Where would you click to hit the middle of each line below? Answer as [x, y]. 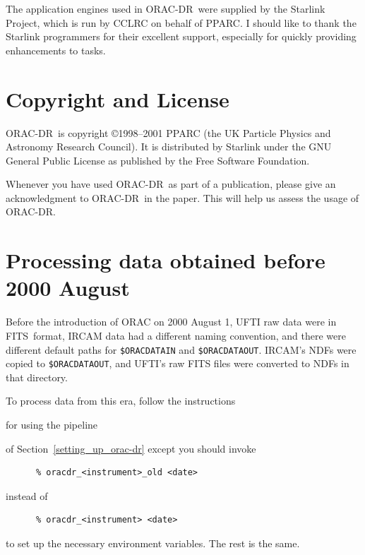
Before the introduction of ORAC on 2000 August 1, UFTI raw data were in [171, 322]
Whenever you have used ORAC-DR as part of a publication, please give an [171, 184]
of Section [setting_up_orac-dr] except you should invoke [131, 448]
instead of [27, 495]
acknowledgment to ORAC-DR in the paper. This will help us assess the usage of [182, 197]
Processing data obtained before [166, 260]
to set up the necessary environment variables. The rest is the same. [153, 543]
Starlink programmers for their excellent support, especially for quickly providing [181, 36]
